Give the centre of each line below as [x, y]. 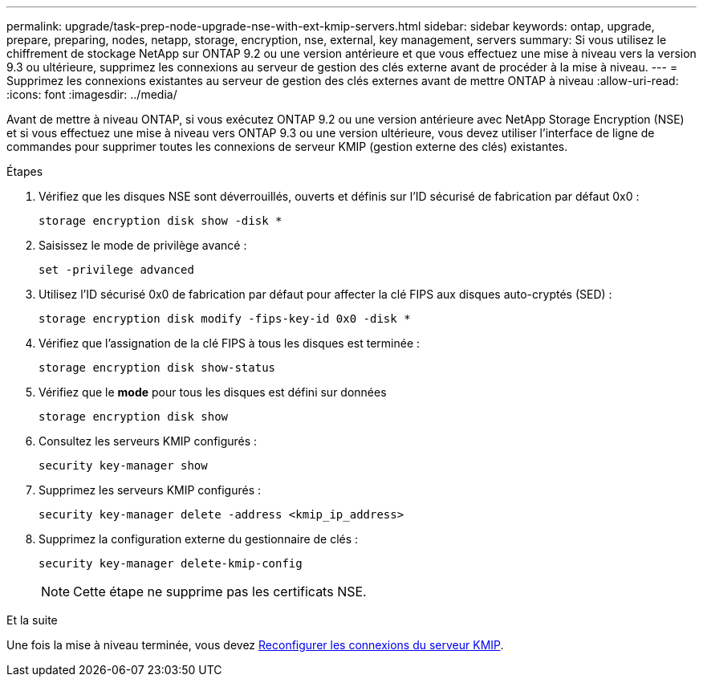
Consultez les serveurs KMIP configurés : [148, 441]
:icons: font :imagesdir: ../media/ [92, 94]
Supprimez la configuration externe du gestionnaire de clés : [199, 539]
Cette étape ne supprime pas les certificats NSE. [220, 592]
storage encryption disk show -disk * [161, 221]
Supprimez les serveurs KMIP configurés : [150, 490]
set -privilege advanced [116, 270]
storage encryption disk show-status [157, 368]
